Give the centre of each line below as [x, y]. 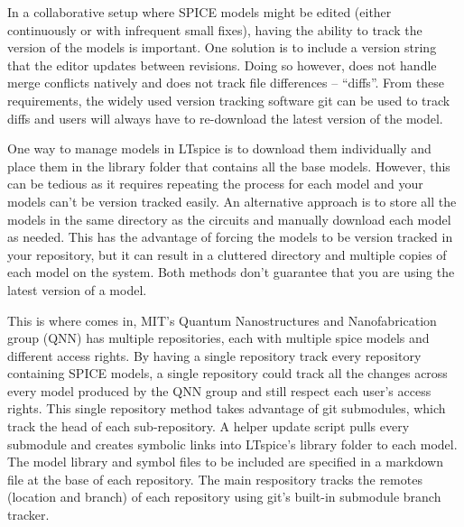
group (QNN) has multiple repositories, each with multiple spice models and [218, 338]
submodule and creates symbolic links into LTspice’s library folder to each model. [232, 444]
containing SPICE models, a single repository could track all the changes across [227, 373]
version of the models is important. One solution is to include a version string [222, 47]
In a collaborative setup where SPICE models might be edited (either [200, 12]
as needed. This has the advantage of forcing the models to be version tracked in [230, 237]
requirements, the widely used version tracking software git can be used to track [229, 100]
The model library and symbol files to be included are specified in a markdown [226, 462]
